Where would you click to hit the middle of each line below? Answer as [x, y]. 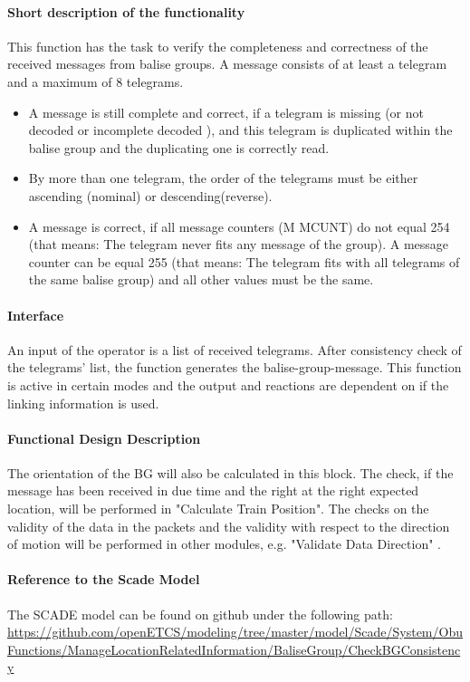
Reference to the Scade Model [104, 579]
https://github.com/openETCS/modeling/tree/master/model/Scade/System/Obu [235, 632]
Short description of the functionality [126, 11]
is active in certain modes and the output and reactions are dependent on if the [228, 384]
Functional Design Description [104, 438]
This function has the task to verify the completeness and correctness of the [218, 46]
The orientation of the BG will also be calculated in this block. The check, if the [230, 472]
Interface [36, 315]
